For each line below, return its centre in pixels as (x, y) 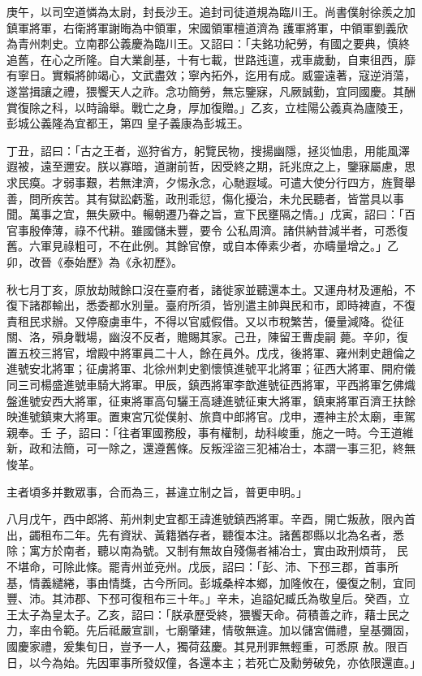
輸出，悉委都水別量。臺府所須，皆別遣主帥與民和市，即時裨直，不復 (233, 305)
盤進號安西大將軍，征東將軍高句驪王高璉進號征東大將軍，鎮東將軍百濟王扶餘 (211, 400)
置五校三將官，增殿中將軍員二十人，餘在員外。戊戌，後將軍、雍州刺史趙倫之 (211, 352)
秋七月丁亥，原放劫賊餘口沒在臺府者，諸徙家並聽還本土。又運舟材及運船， (205, 289)
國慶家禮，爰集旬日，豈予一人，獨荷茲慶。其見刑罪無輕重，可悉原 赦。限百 (207, 646)
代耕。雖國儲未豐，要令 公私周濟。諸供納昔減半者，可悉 (247, 230)
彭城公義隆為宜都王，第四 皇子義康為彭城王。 (128, 123)
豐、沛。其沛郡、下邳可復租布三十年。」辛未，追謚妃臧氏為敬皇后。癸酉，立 (208, 598)
